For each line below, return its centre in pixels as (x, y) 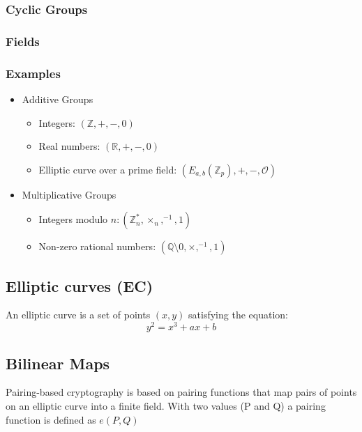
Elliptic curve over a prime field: (108, 169)
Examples (33, 73)
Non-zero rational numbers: (97, 246)
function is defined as (51, 419)
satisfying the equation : (238, 315)
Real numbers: (69, 146)
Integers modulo (73, 219)
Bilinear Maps (58, 363)
